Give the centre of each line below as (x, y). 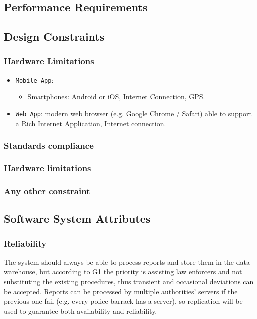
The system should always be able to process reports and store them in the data (127, 261)
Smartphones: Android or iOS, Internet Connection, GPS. (116, 96)
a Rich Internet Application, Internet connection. (91, 123)
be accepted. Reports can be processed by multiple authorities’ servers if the (121, 291)
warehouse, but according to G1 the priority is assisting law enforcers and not (123, 271)
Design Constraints (54, 37)
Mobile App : (35, 80)
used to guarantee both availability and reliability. (81, 310)
